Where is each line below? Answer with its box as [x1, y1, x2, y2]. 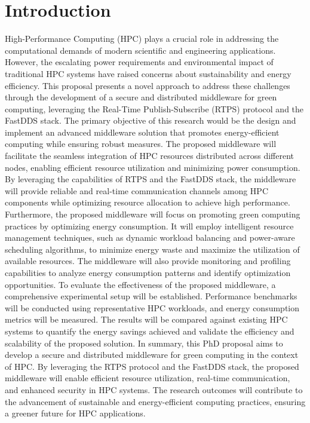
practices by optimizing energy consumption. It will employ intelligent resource [5, 219, 294, 232]
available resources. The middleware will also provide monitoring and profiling [5, 255, 291, 267]
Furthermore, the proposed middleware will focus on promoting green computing [5, 208, 300, 220]
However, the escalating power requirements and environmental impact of [5, 56, 274, 68]
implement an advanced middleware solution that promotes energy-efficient [5, 125, 280, 138]
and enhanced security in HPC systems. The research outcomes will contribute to [5, 383, 303, 396]
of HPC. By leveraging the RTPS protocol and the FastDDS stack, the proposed [5, 360, 299, 372]
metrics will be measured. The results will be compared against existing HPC [5, 313, 288, 326]
